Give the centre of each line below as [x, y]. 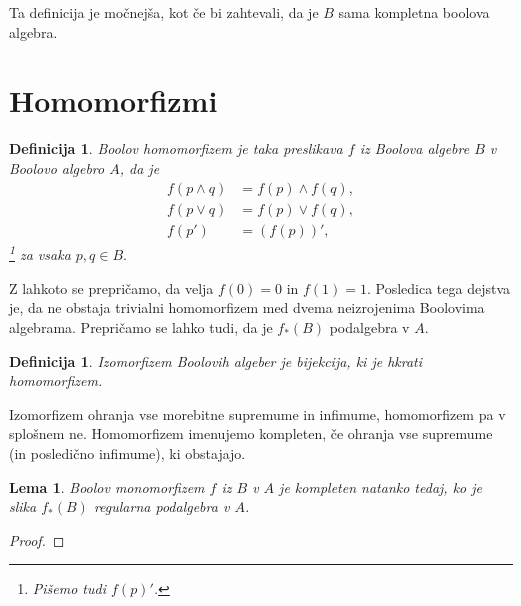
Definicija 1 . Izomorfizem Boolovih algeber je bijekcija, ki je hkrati [216, 360]
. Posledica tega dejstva [438, 287]
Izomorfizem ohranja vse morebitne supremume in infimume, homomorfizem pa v [257, 413]
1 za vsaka [40, 253]
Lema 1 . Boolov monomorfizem [107, 486]
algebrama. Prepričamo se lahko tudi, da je [141, 327]
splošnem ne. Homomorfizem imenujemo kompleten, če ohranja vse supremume [251, 433]
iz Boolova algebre [414, 148]
